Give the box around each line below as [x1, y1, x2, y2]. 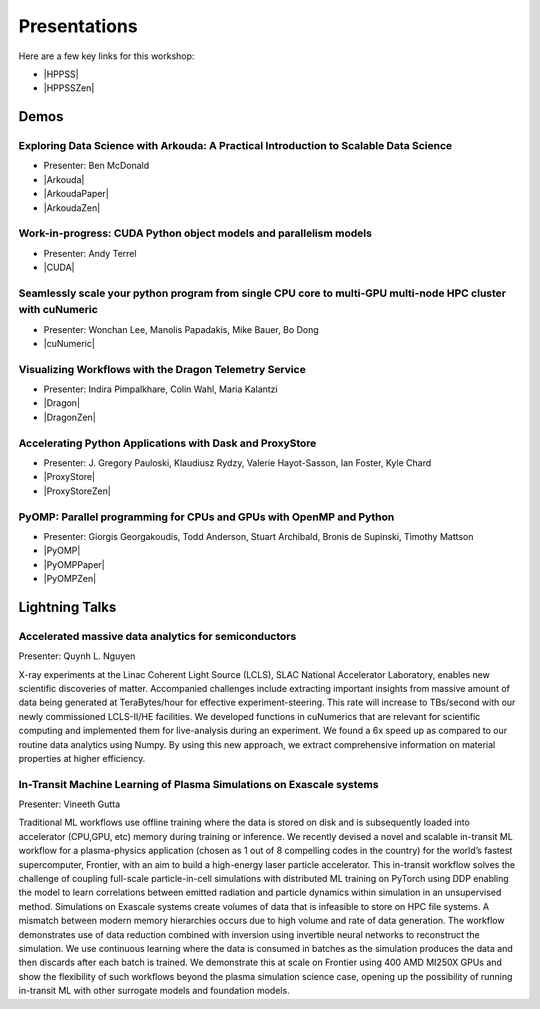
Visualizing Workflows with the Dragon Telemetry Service [18, 362, 307, 376]
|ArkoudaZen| [43, 201, 101, 214]
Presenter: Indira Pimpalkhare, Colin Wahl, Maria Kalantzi [43, 383, 279, 395]
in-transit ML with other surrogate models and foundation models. [18, 985, 290, 997]
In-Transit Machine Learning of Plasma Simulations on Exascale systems [18, 777, 379, 791]
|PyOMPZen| [43, 573, 97, 585]
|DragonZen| [43, 411, 97, 423]
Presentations [18, 15, 139, 37]
